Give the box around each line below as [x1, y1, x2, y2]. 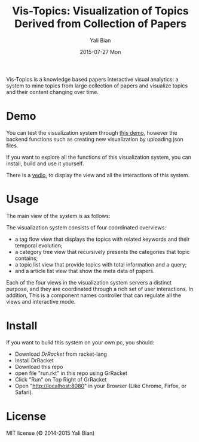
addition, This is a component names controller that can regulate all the [6, 292, 182, 299]
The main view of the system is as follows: [6, 212, 111, 219]
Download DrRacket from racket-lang [14, 350, 108, 358]
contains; [14, 255, 38, 262]
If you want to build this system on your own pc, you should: [6, 338, 155, 346]
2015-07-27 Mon [79, 48, 121, 55]
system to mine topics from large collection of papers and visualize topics [6, 82, 188, 89]
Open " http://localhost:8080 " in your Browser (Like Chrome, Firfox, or [14, 382, 187, 389]
